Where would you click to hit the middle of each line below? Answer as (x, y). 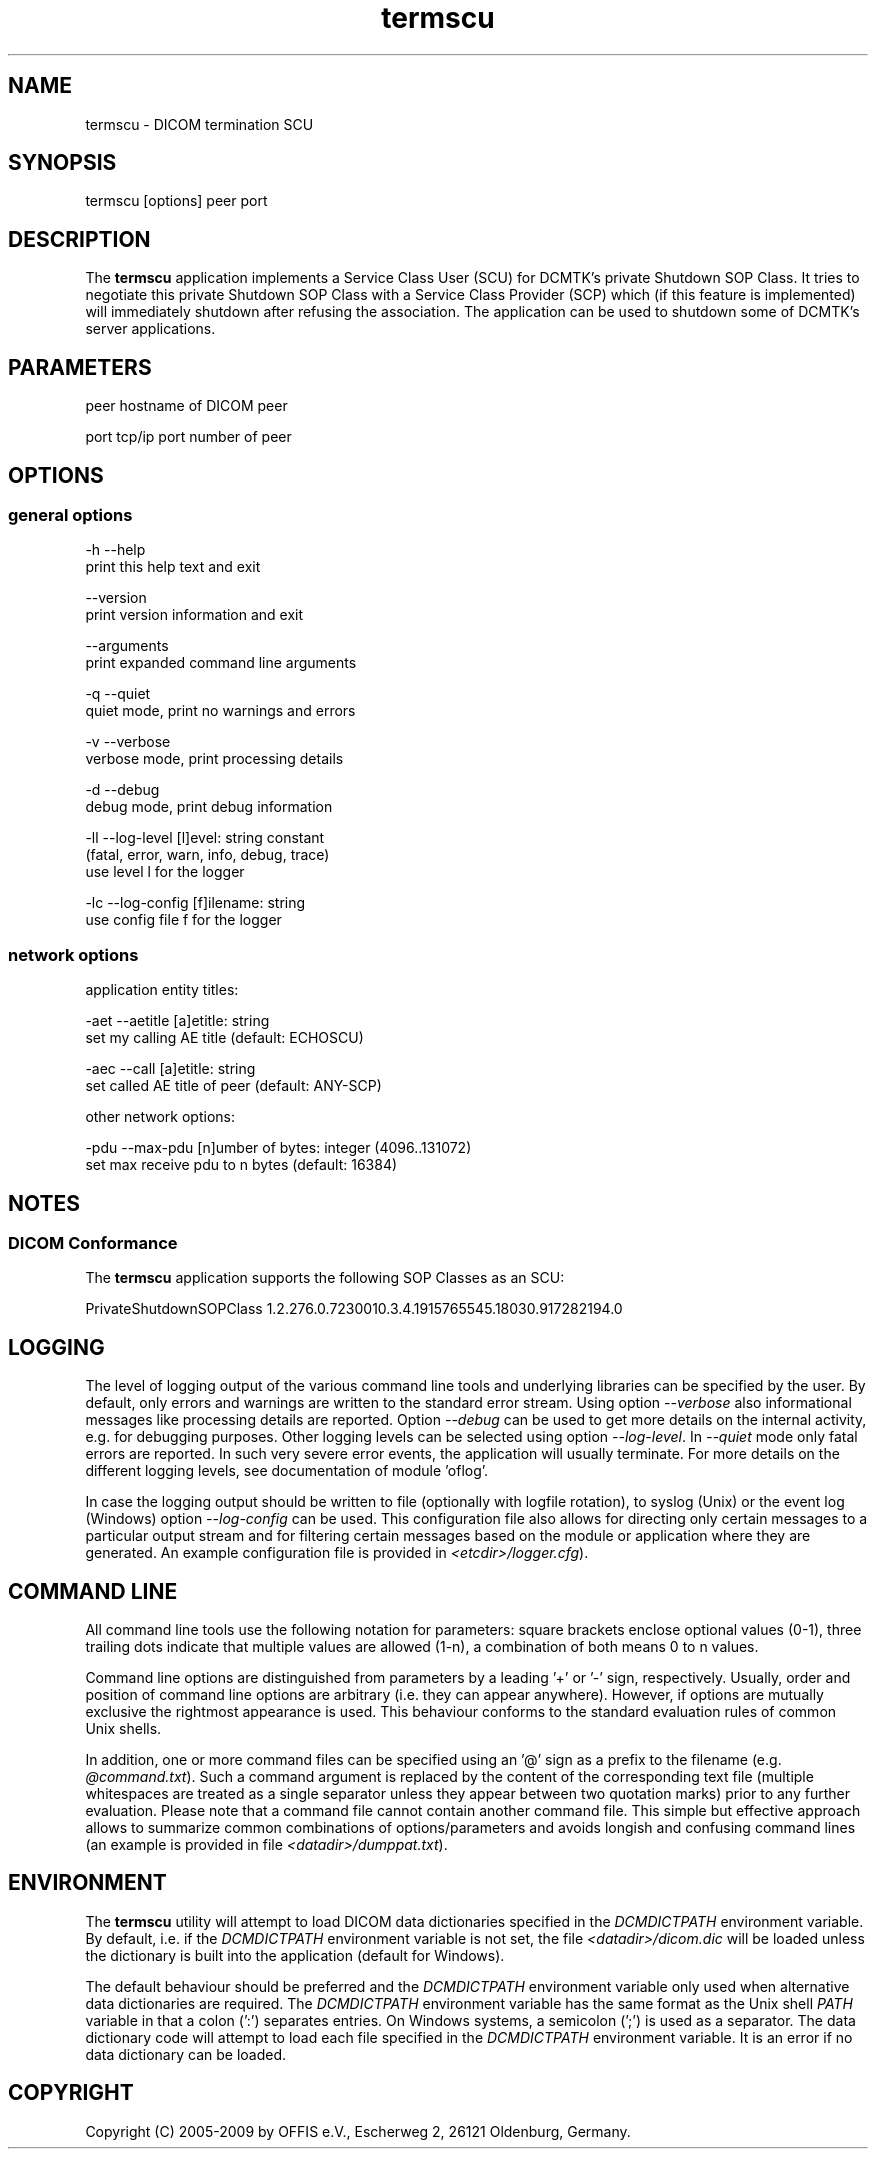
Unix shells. (123, 1728)
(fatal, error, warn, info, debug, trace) (207, 855)
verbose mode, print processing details (214, 759)
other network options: (160, 1117)
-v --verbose (128, 742)
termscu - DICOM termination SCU (199, 124)
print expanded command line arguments (221, 663)
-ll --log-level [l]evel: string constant (205, 838)
